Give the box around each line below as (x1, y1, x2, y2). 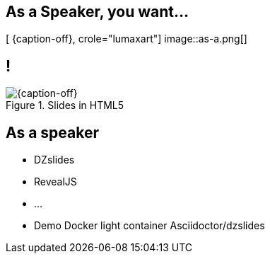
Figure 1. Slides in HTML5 (6, 99, 124, 112)
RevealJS (34, 175, 77, 188)
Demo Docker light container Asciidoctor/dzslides (34, 219, 265, 232)
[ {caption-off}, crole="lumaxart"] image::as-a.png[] (6, 33, 247, 45)
